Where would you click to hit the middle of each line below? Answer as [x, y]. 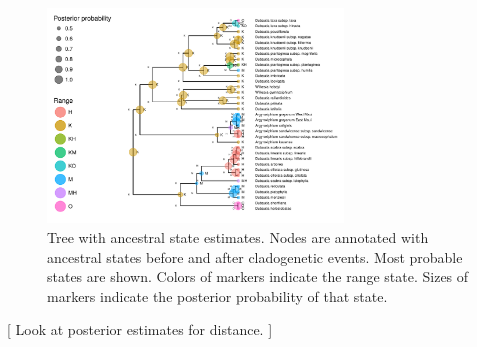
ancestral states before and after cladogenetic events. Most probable [255, 256]
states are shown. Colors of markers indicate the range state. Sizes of [258, 276]
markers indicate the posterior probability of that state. [217, 295]
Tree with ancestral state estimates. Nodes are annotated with [238, 236]
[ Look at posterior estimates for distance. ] [140, 329]
